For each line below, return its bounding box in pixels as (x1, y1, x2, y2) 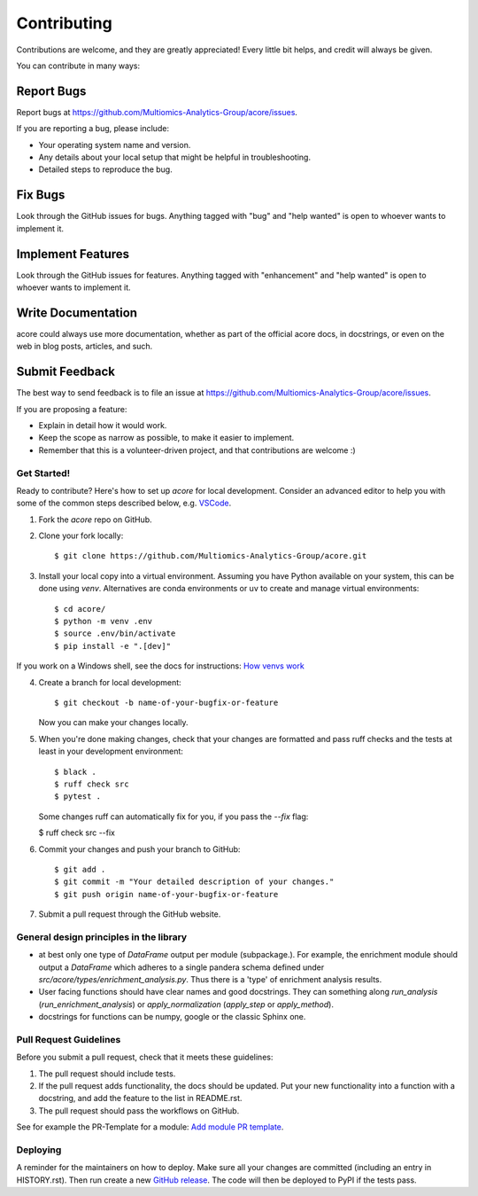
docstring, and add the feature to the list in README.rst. (38, 1093, 243, 1104)
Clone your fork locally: (38, 530, 124, 541)
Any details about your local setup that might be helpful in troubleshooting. (38, 152, 312, 163)
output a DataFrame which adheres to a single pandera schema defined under (38, 962, 325, 973)
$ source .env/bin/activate (54, 629, 176, 638)
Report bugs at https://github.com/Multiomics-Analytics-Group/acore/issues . (16, 106, 298, 117)
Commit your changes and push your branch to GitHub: (38, 843, 241, 855)
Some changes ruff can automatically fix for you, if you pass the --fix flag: (38, 811, 309, 822)
